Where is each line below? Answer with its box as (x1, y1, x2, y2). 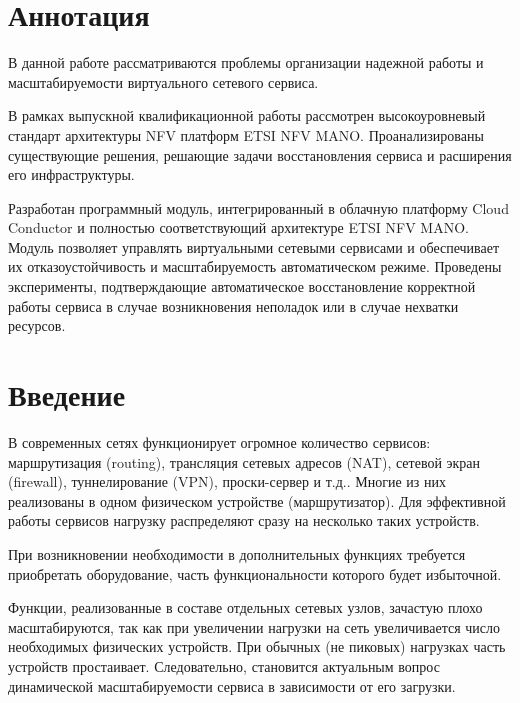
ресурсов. (8, 315, 66, 336)
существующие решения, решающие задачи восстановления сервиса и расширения (8, 144, 512, 165)
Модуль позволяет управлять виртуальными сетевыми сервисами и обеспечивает (8, 236, 500, 257)
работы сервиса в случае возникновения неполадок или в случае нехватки (8, 295, 459, 316)
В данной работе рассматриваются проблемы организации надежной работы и (8, 52, 484, 73)
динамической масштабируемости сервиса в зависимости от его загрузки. (8, 675, 456, 696)
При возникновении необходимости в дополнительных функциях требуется (8, 543, 466, 564)
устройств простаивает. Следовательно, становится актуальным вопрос (8, 655, 440, 676)
